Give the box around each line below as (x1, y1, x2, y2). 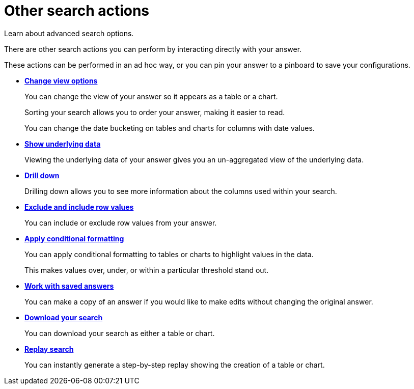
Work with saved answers (24, 281, 114, 290)
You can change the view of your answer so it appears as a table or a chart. (24, 92, 278, 101)
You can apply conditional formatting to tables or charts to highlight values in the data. (24, 249, 314, 259)
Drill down (24, 171, 60, 180)
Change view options (24, 76, 98, 85)
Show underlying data (24, 139, 101, 148)
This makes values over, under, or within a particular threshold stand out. (24, 265, 269, 274)
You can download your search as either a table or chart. (24, 328, 215, 338)
